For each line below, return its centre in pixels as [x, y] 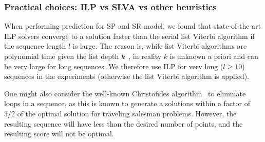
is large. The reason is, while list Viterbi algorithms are [160, 46]
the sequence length [35, 46]
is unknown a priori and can [214, 56]
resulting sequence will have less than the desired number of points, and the [124, 123]
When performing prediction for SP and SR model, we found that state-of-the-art [133, 26]
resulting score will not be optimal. [59, 134]
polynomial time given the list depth [62, 56]
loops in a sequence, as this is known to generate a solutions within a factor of [127, 103]
